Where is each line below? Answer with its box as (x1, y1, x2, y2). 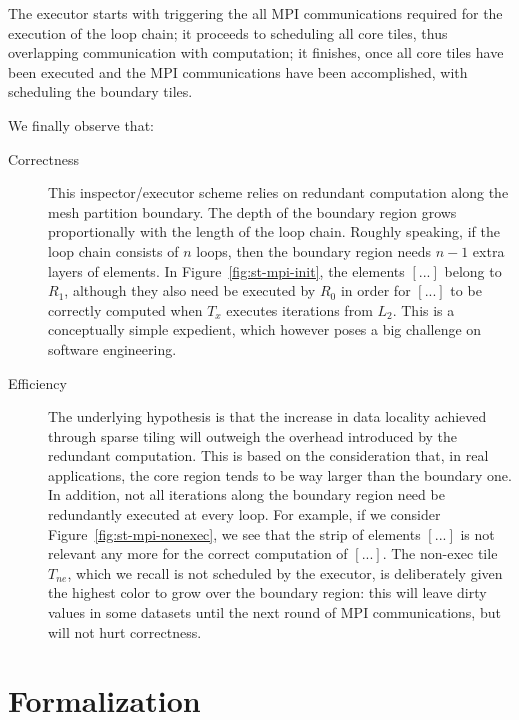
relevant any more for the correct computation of (48, 543, 348, 564)
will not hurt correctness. (48, 621, 202, 642)
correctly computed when (48, 299, 203, 320)
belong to (444, 260, 502, 281)
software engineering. (48, 338, 177, 359)
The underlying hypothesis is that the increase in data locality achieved (48, 406, 487, 427)
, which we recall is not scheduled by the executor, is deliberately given (67, 562, 503, 583)
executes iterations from (226, 299, 373, 320)
